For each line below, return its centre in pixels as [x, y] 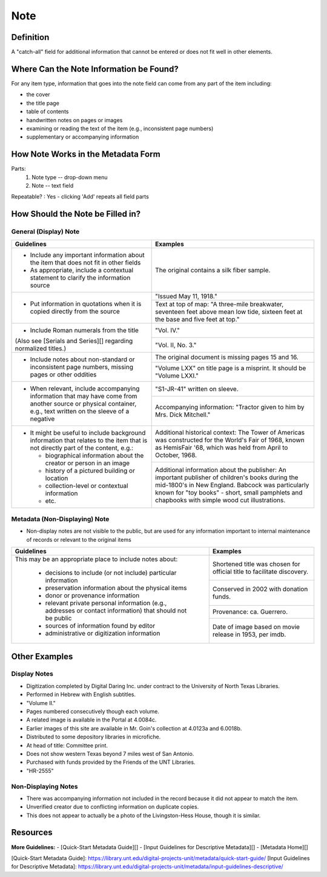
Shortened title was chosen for [256, 564]
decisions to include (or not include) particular [111, 573]
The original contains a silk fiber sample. [213, 270]
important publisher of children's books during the [227, 477]
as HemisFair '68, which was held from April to [222, 448]
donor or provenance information [92, 596]
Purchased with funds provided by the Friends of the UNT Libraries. [111, 762]
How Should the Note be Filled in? [76, 214]
